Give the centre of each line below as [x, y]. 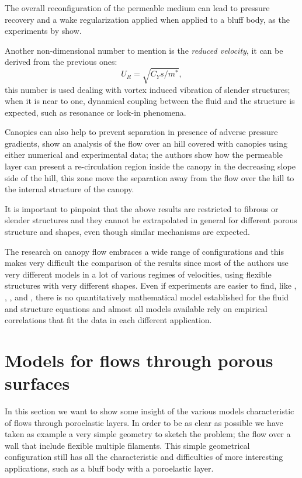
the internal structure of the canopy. [70, 189]
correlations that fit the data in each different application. [108, 320]
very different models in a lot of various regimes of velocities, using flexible [138, 274]
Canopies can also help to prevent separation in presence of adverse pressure [141, 132]
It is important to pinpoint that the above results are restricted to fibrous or [142, 208]
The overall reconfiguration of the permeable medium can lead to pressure [137, 8]
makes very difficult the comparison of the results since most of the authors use [147, 263]
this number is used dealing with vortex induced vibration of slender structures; [147, 89]
